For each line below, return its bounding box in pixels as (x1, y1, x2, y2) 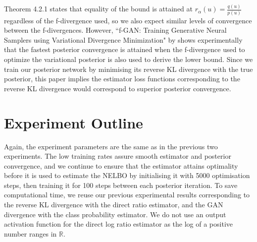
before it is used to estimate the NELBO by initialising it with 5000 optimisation (4, 170, 250, 181)
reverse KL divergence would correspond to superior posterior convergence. (4, 83, 231, 93)
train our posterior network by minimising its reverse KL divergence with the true (4, 63, 253, 74)
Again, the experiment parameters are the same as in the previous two (4, 141, 218, 151)
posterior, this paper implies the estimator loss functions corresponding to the (4, 73, 240, 84)
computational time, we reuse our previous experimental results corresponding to (4, 189, 250, 200)
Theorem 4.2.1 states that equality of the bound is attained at (4, 3, 193, 14)
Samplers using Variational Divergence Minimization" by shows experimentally (4, 34, 243, 45)
